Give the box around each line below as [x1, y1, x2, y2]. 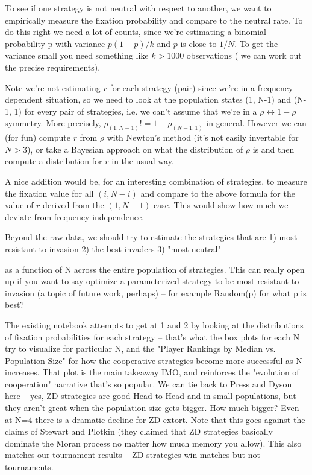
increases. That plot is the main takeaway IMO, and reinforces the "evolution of [5, 366, 299, 378]
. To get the [234, 37, 278, 49]
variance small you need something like [5, 49, 149, 62]
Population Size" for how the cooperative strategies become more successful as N [5, 354, 302, 366]
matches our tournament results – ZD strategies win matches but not [5, 448, 260, 461]
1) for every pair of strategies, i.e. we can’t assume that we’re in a [14, 104, 257, 117]
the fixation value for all [5, 186, 94, 199]
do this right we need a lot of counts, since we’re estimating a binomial [5, 25, 266, 38]
